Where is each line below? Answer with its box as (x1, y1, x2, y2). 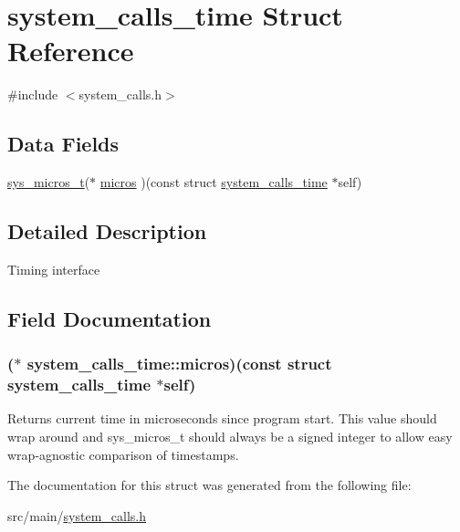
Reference (7, 32, 134, 69)
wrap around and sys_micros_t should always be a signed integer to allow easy (7, 427, 453, 446)
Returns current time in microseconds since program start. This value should (7, 409, 437, 428)
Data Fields (7, 130, 120, 158)
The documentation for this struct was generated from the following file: (7, 475, 412, 495)
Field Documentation (7, 304, 212, 332)
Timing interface (7, 259, 100, 278)
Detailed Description (7, 217, 207, 245)
